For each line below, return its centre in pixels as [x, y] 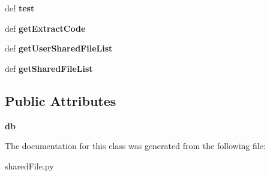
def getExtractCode [45, 28]
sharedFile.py [29, 166]
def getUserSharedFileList [59, 48]
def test [20, 8]
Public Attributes [61, 100]
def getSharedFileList [49, 68]
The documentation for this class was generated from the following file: [135, 146]
